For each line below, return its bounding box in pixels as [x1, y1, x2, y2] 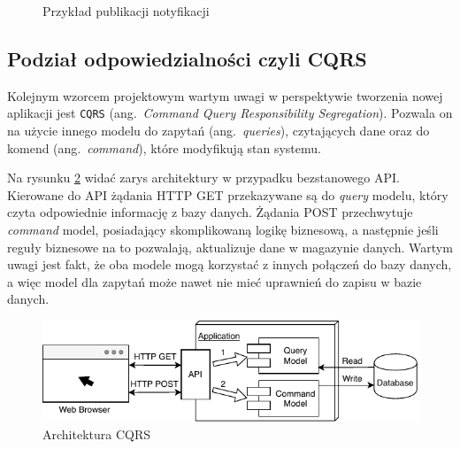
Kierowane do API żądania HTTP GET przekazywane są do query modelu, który [7, 185, 448, 204]
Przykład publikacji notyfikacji [42, 2, 210, 19]
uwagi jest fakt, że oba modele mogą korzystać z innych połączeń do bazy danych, [7, 255, 452, 274]
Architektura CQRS [42, 424, 151, 443]
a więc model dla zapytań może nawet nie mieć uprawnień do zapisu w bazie [7, 272, 422, 290]
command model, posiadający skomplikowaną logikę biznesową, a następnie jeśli [7, 221, 439, 239]
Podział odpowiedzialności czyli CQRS [7, 44, 367, 72]
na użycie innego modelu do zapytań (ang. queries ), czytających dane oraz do [7, 121, 430, 140]
